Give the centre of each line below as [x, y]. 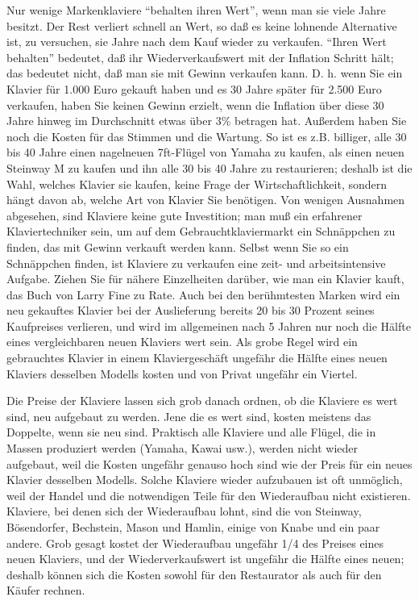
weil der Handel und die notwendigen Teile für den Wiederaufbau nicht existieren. [209, 495]
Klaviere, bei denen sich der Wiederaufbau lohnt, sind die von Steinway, [184, 511]
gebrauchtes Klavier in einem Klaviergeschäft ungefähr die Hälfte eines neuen [197, 358]
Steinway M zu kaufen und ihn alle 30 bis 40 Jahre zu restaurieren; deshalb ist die [209, 167]
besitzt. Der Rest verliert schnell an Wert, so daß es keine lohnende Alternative [202, 25]
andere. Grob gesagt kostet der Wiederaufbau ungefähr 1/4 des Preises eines [195, 543]
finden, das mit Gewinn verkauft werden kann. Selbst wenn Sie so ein [178, 246]
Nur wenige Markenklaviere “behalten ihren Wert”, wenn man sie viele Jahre [196, 10]
